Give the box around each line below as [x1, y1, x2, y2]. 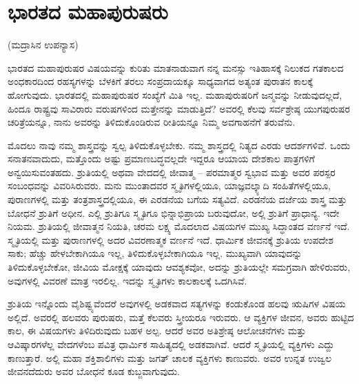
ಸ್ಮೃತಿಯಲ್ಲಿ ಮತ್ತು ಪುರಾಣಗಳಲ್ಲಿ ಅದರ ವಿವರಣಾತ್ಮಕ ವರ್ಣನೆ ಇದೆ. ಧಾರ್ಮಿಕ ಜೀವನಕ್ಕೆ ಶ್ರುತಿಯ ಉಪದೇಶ [8, 232, 334, 247]
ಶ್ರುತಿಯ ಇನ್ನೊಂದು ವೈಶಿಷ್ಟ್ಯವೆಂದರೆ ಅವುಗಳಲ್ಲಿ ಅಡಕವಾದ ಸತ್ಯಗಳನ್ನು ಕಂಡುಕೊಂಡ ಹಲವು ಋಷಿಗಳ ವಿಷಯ [8, 296, 346, 311]
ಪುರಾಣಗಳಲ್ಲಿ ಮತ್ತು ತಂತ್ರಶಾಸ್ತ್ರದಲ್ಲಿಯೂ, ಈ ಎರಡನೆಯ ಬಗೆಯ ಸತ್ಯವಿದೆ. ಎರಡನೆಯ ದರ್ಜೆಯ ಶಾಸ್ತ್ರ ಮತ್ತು [8, 192, 347, 207]
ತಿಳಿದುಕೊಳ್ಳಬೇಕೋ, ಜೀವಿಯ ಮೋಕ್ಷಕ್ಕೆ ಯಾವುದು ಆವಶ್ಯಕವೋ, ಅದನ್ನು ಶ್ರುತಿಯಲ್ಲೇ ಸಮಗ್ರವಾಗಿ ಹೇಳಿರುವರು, [8, 260, 351, 274]
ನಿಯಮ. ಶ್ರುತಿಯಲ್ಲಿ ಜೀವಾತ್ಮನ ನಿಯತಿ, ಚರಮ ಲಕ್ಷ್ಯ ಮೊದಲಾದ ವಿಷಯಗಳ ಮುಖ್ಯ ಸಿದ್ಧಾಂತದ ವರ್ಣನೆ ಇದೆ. [8, 219, 350, 233]
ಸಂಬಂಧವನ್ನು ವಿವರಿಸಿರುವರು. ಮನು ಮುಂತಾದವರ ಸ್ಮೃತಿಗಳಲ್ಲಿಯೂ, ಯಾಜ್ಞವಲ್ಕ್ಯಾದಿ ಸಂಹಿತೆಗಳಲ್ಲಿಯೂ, [8, 178, 331, 193]
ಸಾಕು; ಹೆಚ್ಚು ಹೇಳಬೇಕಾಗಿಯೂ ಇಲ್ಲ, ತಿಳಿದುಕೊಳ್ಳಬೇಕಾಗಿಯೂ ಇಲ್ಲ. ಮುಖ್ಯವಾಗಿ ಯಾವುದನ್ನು [8, 246, 302, 260]
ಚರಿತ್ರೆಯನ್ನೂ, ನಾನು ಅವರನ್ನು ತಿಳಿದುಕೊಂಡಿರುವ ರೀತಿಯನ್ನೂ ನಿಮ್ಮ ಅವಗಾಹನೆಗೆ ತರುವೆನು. [8, 115, 296, 129]
